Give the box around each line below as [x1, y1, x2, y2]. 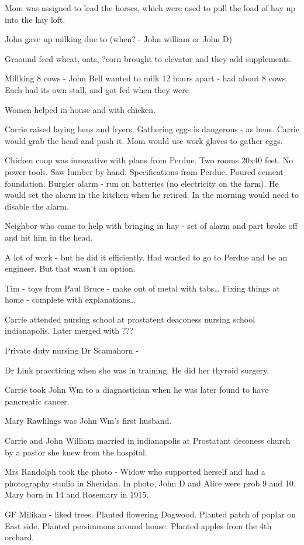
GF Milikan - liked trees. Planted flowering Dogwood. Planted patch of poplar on [5, 508, 296, 520]
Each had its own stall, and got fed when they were [5, 83, 189, 95]
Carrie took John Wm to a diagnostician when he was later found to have [5, 383, 269, 396]
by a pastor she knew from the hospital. [5, 445, 147, 458]
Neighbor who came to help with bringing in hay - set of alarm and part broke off [5, 220, 298, 232]
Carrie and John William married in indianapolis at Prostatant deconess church [5, 434, 291, 447]
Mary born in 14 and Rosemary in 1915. [5, 488, 149, 501]
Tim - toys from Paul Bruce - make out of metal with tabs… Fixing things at [5, 282, 280, 294]
